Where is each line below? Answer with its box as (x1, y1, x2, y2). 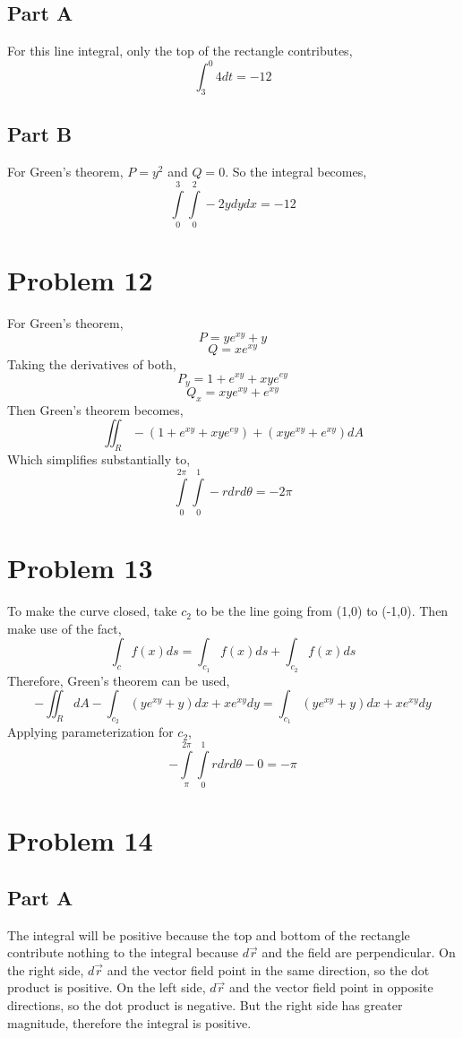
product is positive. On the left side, (7, 978, 206, 997)
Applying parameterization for (7, 722, 174, 741)
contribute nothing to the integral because (7, 943, 239, 962)
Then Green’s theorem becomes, (7, 400, 184, 419)
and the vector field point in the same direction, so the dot (107, 960, 430, 979)
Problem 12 (7, 262, 153, 298)
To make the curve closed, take (7, 601, 177, 620)
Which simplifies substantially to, (7, 450, 191, 469)
